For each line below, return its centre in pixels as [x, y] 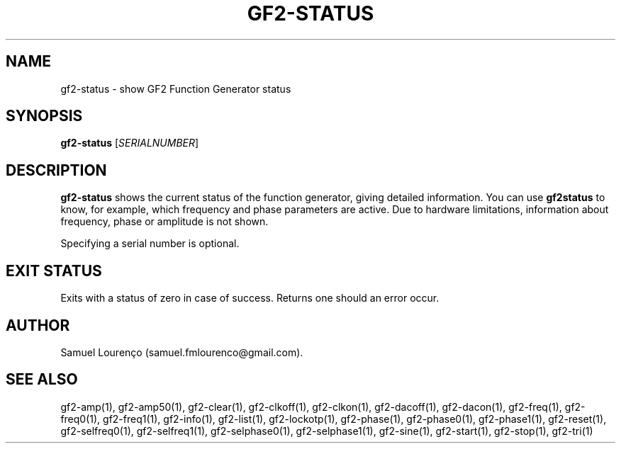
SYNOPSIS [44, 116]
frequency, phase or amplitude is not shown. [164, 222]
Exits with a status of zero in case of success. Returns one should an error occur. [250, 298]
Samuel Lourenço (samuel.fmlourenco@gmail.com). [182, 352]
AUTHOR [38, 325]
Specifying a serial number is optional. [150, 244]
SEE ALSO [42, 380]
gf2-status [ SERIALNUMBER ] [130, 143]
